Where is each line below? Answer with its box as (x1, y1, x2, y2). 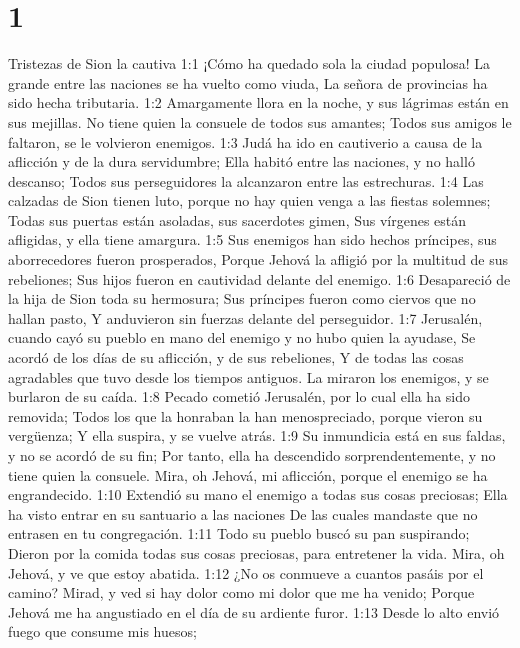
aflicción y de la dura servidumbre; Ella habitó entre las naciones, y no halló (8, 151, 475, 172)
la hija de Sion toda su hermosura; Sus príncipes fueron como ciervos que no (8, 288, 476, 309)
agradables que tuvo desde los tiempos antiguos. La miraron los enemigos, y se (8, 366, 489, 387)
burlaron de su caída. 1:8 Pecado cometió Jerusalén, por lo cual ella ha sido (8, 386, 470, 407)
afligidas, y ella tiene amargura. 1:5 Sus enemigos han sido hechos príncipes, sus (8, 229, 497, 250)
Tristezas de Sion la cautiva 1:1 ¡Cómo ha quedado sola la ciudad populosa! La (8, 53, 490, 74)
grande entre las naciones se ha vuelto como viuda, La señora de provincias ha (8, 72, 488, 93)
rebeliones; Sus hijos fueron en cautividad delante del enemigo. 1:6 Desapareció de (8, 268, 511, 289)
